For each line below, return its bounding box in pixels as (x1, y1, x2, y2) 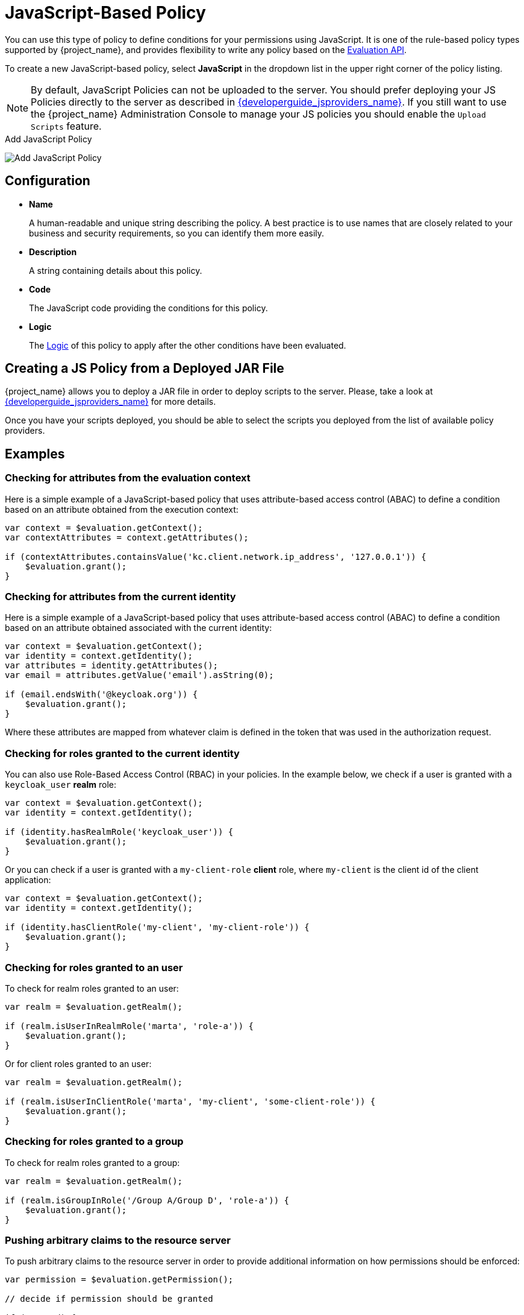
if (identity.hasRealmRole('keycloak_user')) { (5, 827, 234, 837)
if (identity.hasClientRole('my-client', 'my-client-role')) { (5, 922, 310, 933)
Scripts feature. (31, 119, 102, 132)
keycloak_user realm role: (5, 779, 117, 790)
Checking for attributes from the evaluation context (5, 472, 251, 484)
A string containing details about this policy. (29, 265, 202, 276)
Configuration (5, 173, 90, 189)
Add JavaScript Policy (5, 133, 92, 144)
